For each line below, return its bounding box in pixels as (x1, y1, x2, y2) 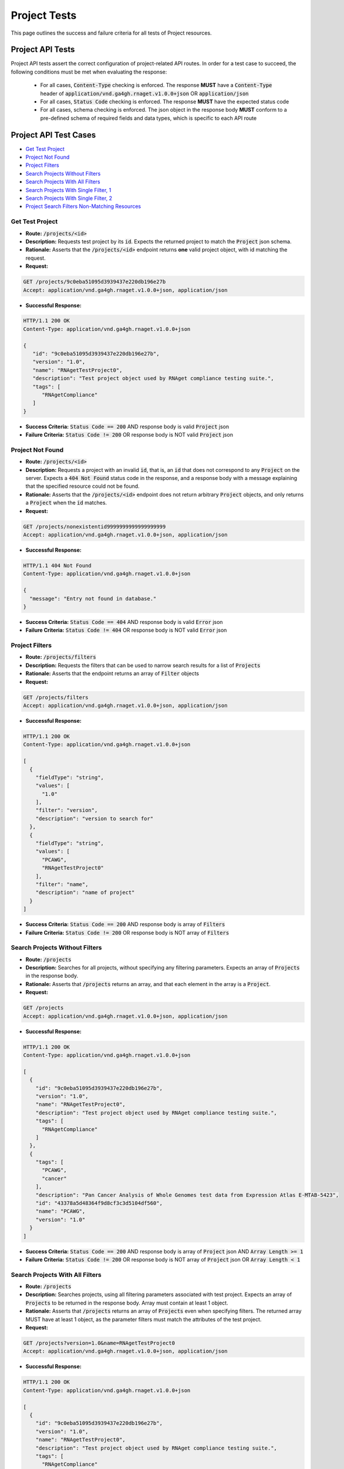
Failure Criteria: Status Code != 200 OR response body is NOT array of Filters (25, 929, 230, 936)
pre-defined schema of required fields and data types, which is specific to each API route (40, 115, 257, 122)
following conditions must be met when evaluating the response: (11, 68, 167, 75)
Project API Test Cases (11, 130, 96, 140)
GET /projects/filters (23, 694, 89, 700)
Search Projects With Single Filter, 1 (25, 186, 112, 193)
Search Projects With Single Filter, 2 (25, 194, 113, 202)
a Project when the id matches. (25, 499, 107, 507)
